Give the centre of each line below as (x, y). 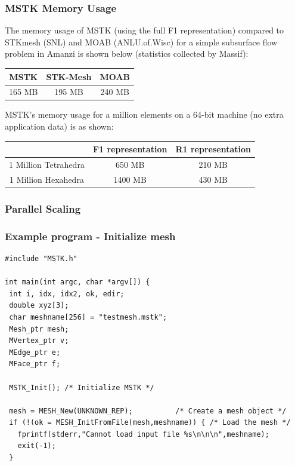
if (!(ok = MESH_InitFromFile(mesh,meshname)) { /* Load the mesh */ (150, 423)
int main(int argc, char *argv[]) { (77, 282)
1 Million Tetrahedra (47, 164)
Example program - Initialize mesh (90, 236)
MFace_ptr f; (35, 364)
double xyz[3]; (39, 306)
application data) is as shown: (59, 126)
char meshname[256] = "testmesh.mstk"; (88, 317)
